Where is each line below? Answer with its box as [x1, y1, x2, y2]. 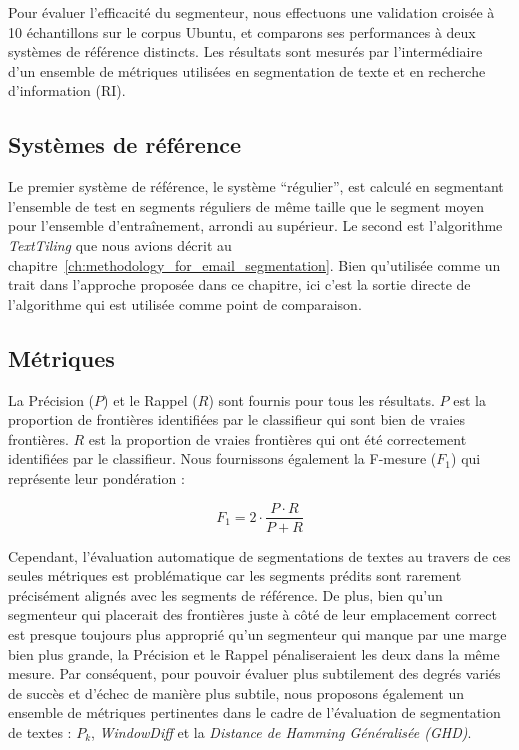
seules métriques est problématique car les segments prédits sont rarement [8, 565, 462, 586]
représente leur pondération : [8, 467, 185, 488]
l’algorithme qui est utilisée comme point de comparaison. [8, 293, 362, 314]
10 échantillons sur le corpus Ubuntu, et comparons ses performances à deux [8, 21, 476, 42]
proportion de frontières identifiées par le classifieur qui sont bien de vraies [8, 409, 465, 430]
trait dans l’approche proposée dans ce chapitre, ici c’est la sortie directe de [8, 274, 471, 295]
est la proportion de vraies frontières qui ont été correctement [88, 428, 467, 449]
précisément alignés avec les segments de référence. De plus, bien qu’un [8, 584, 443, 605]
